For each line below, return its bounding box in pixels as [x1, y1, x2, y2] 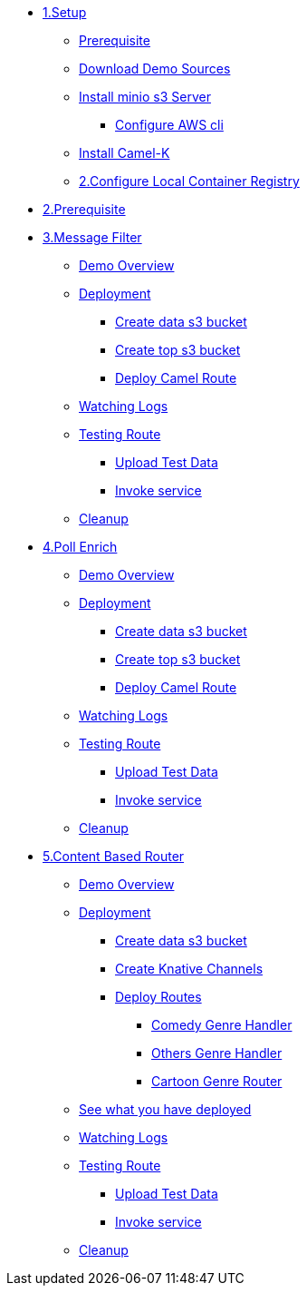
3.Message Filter [43, 230, 142, 245]
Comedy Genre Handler [151, 1017, 293, 1033]
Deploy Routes [115, 989, 202, 1004]
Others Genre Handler [151, 1045, 283, 1061]
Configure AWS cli [115, 117, 224, 132]
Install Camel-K [79, 145, 170, 161]
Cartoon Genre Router [151, 1073, 283, 1089]
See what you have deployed [79, 1102, 252, 1117]
